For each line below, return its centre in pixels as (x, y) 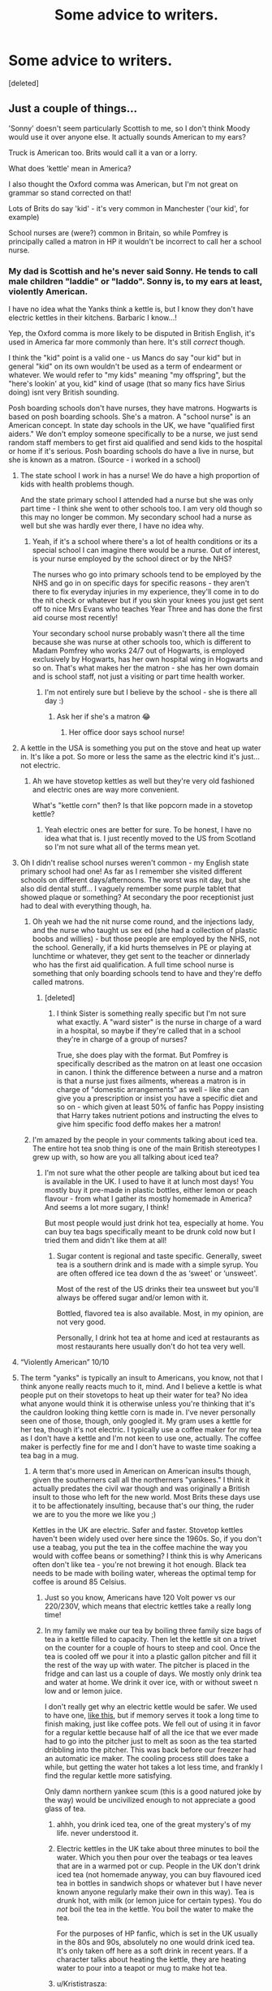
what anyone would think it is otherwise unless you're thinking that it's (138, 1404)
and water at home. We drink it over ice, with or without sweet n (151, 1682)
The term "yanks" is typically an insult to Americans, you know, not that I (142, 1378)
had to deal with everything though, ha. (86, 906)
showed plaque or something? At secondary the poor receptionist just (137, 897)
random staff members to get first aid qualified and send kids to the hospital (136, 443)
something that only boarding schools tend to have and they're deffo (147, 974)
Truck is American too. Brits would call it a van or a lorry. (103, 153)
